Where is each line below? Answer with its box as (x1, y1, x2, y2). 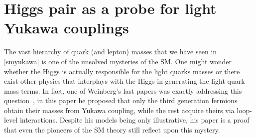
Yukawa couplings (4, 17, 129, 38)
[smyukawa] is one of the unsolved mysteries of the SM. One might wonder (4, 56, 232, 66)
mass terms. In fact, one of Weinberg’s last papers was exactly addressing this (4, 85, 242, 96)
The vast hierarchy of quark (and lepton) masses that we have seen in (4, 46, 217, 57)
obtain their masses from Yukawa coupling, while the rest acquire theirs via (4, 105, 235, 115)
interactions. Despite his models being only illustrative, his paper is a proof (19, 115, 250, 125)
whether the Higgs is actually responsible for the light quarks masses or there (4, 66, 240, 76)
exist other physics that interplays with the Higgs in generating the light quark (4, 76, 245, 86)
